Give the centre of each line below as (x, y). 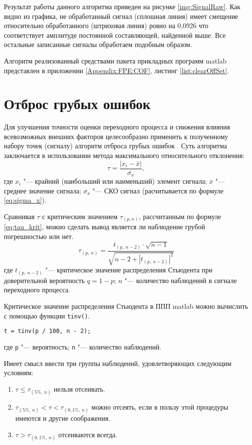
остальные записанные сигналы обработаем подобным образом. (98, 44)
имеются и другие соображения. (63, 418)
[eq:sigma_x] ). (25, 200)
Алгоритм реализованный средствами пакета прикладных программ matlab (115, 60)
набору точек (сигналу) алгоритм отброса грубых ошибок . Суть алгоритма (116, 146)
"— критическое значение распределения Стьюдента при (129, 270)
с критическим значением (80, 216)
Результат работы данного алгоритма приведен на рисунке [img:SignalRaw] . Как (122, 6)
